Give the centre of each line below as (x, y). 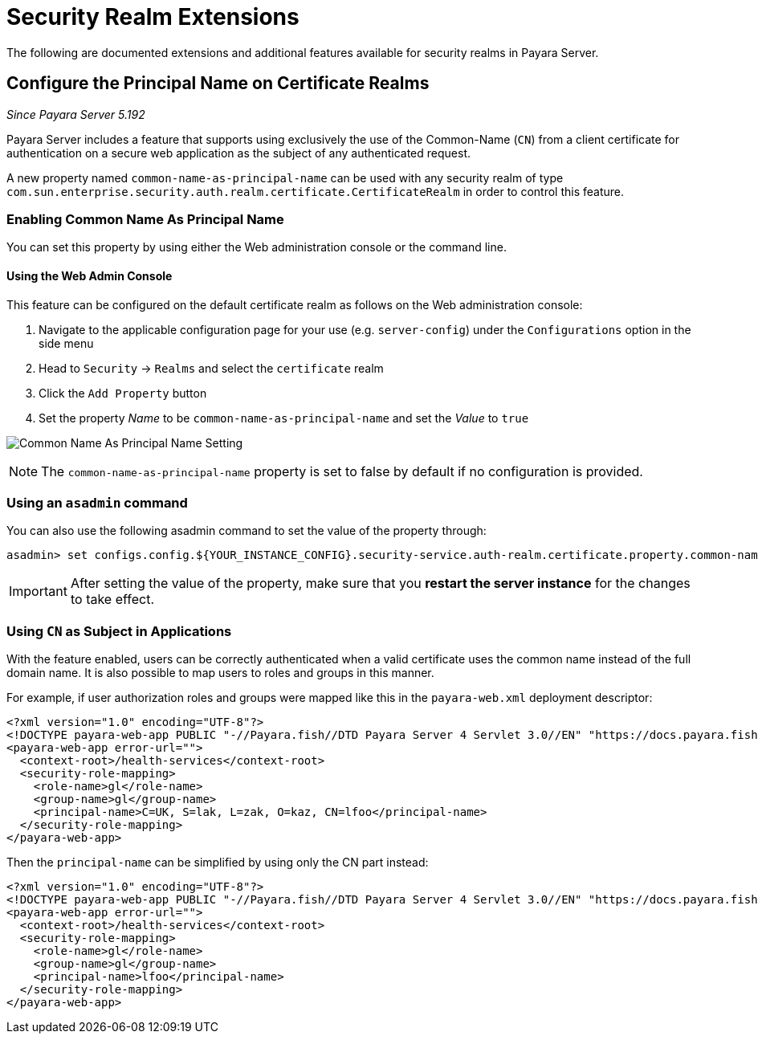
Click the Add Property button (123, 393)
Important (38, 591)
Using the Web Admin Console (90, 275)
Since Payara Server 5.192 (76, 114)
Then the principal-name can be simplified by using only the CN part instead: (218, 863)
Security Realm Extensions (153, 17)
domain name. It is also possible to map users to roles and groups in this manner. (220, 673)
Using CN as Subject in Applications (119, 631)
